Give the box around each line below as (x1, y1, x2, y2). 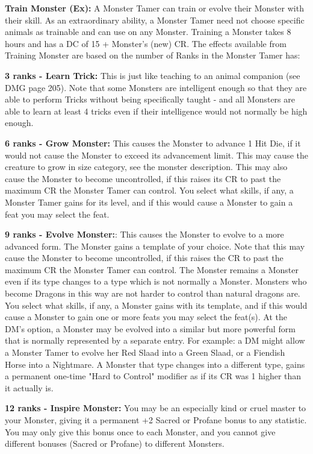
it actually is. (5, 381, 54, 394)
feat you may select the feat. (5, 207, 110, 220)
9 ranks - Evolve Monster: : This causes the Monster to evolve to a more (5, 228, 284, 241)
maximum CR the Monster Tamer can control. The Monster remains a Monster (5, 263, 299, 276)
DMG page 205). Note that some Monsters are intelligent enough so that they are (5, 81, 307, 93)
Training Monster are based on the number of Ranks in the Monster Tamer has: (5, 49, 300, 61)
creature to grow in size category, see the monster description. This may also (5, 160, 288, 173)
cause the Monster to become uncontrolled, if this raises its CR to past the (5, 172, 281, 184)
